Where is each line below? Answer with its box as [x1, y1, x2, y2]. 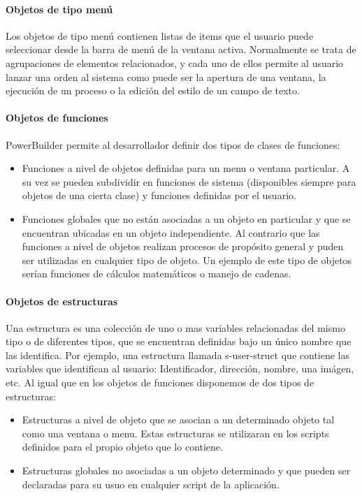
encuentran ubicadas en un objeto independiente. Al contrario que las [22, 225, 320, 240]
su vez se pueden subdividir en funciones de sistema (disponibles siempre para [22, 174, 356, 189]
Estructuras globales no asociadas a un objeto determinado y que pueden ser [22, 463, 351, 478]
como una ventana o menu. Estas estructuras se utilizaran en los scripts [22, 425, 329, 440]
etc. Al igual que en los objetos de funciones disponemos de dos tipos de [6, 375, 314, 390]
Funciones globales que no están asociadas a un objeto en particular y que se [22, 211, 351, 226]
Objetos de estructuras [6, 293, 118, 308]
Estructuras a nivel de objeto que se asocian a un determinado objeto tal [22, 412, 335, 427]
